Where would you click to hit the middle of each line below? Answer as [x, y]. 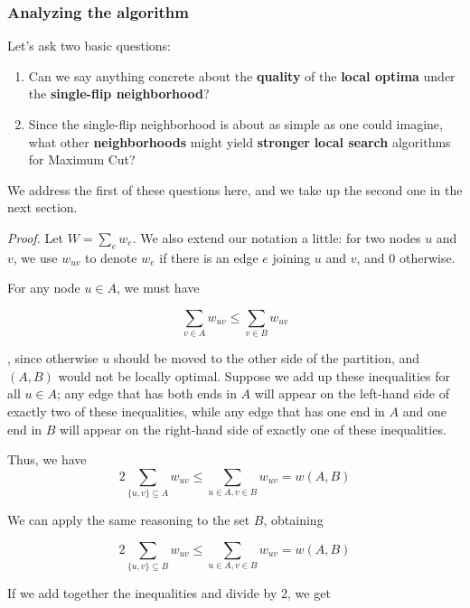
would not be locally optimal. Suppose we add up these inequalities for [254, 375]
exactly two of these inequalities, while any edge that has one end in [196, 412]
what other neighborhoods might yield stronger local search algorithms [240, 141]
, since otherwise [53, 358]
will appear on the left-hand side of [352, 393]
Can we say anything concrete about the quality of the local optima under [242, 75]
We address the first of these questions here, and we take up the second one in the [235, 189]
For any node [44, 288]
